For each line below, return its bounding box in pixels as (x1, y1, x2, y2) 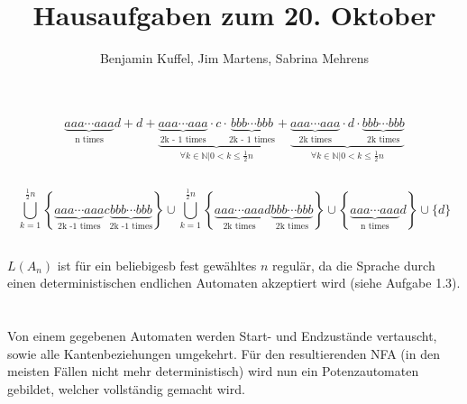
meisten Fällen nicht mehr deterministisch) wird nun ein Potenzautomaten (7, 362, 419, 381)
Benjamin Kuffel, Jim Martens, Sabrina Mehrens (99, 49, 370, 68)
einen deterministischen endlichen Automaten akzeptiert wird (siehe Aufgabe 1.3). (7, 273, 461, 292)
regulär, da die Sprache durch (272, 255, 435, 274)
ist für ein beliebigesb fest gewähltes (57, 255, 257, 274)
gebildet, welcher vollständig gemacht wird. (7, 379, 245, 398)
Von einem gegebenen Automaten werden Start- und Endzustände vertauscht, (7, 326, 437, 345)
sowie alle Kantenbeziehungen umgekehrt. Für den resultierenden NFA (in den (7, 344, 440, 363)
